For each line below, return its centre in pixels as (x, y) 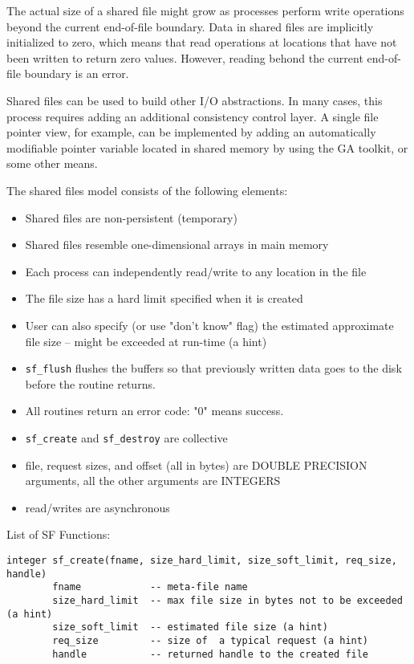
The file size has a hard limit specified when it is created (164, 298)
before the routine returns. (90, 383)
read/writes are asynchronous (97, 507)
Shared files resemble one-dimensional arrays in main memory (177, 244)
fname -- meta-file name (150, 587)
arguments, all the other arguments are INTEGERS (153, 481)
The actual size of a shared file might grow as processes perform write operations (205, 10)
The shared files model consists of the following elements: (147, 190)
